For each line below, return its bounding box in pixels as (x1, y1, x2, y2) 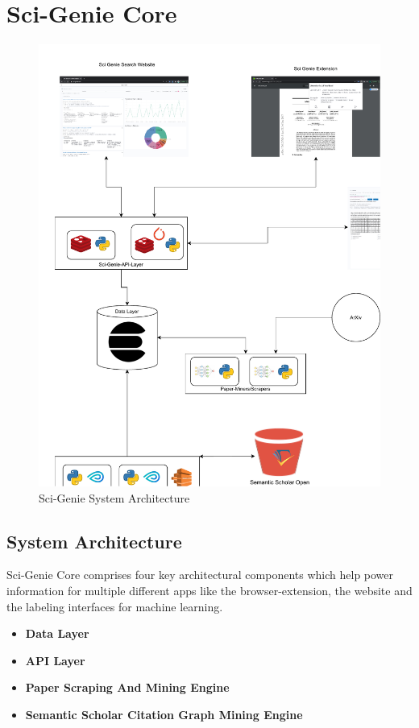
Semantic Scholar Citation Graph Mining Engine (25, 705, 303, 722)
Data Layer (25, 625, 89, 642)
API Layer (25, 651, 85, 668)
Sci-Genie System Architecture (39, 489, 190, 506)
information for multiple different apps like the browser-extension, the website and (6, 582, 413, 598)
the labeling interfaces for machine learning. (6, 598, 223, 614)
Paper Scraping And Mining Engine (25, 679, 230, 696)
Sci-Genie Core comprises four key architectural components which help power (6, 566, 394, 583)
